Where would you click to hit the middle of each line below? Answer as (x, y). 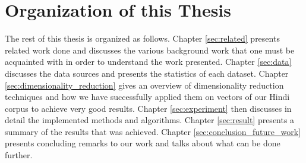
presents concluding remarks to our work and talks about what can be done (143, 143)
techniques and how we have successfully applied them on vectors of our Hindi (147, 97)
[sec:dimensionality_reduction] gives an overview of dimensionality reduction (144, 85)
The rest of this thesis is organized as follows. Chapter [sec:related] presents (142, 38)
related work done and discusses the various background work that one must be (150, 50)
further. (19, 155)
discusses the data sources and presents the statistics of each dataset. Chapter (147, 73)
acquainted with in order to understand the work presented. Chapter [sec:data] (148, 62)
